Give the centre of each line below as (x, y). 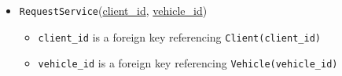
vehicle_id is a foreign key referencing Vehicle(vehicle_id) (188, 63)
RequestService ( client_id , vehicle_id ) (113, 10)
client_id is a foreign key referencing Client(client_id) (179, 36)
